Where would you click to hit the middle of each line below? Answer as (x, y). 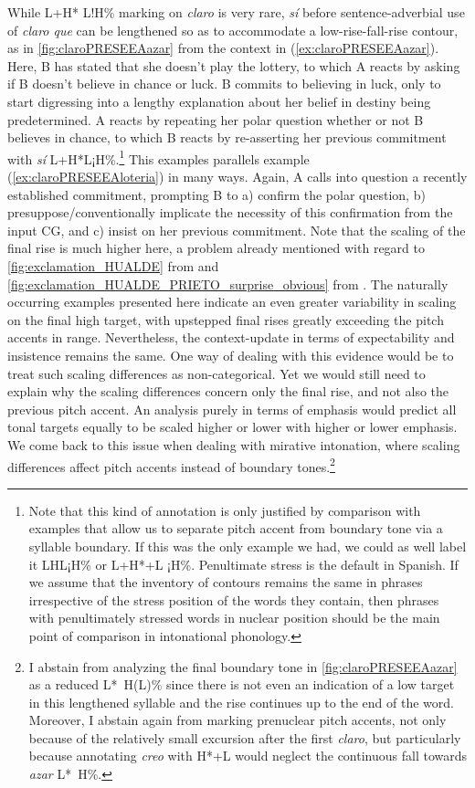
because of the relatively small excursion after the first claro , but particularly (245, 737)
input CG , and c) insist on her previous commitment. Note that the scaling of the (237, 230)
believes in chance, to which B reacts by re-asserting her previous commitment (227, 137)
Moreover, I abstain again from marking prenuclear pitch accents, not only (237, 720)
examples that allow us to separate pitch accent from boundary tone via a (236, 528)
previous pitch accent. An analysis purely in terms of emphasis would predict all (232, 409)
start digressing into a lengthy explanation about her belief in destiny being (219, 101)
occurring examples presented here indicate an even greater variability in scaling (232, 302)
